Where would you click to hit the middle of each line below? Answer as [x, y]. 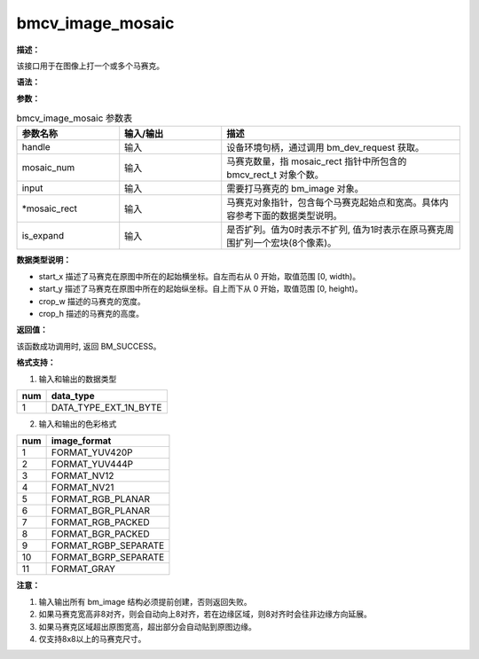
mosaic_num [48, 168]
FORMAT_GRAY [83, 569]
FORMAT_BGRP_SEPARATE [108, 557]
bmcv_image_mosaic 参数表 [75, 118]
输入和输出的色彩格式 [78, 424]
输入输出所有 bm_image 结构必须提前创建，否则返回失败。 [145, 601]
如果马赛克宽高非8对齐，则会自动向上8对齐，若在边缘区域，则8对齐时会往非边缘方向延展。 [205, 614]
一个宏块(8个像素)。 [295, 243]
